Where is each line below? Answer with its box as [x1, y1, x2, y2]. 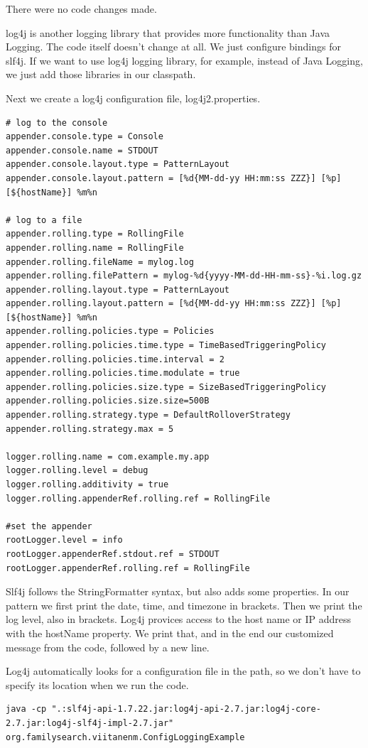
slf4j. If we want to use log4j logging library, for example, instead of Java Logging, [6, 53, 363, 67]
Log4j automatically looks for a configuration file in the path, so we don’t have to [6, 663, 361, 678]
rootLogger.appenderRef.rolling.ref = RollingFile [6, 563, 250, 573]
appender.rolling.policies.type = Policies [6, 326, 215, 337]
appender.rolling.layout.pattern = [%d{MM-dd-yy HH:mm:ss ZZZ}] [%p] [6, 298, 342, 309]
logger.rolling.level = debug [6, 465, 148, 476]
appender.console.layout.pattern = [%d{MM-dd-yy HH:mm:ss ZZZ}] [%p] [6, 173, 342, 183]
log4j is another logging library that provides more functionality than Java [6, 25, 330, 40]
